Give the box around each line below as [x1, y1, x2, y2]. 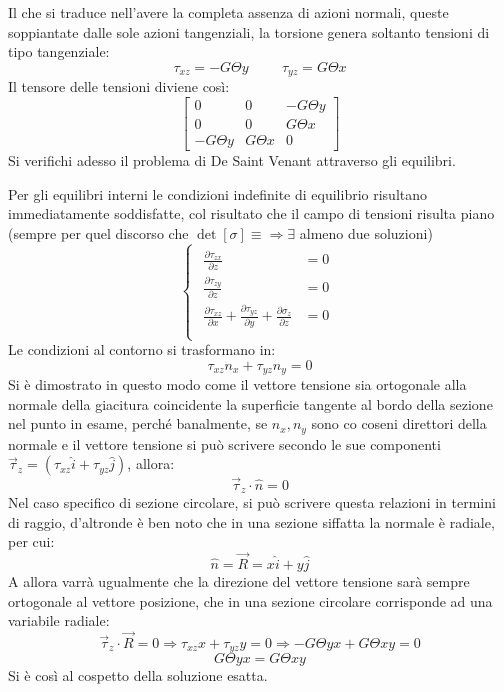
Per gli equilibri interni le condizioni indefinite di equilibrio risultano [8, 183, 428, 204]
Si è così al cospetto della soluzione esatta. [8, 665, 268, 686]
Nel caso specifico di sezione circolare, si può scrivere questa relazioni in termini [8, 491, 496, 512]
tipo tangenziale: [8, 41, 110, 62]
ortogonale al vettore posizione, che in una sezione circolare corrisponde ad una [8, 590, 493, 611]
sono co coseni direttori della [311, 413, 487, 434]
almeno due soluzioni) [299, 222, 433, 243]
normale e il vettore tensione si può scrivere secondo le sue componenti [8, 433, 441, 454]
